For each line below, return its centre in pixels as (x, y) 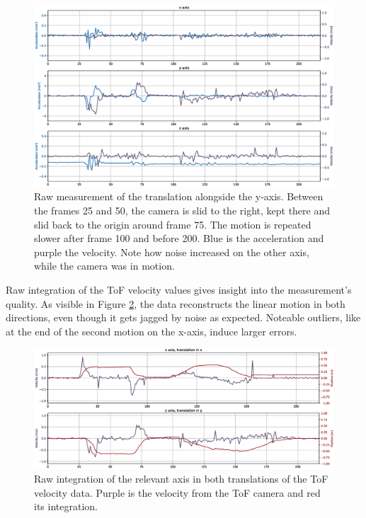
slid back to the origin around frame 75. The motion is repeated (173, 224)
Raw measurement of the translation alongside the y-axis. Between (179, 196)
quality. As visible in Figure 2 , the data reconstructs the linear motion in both (176, 303)
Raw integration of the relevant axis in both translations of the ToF (181, 479)
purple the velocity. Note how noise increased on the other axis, (172, 252)
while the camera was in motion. (104, 266)
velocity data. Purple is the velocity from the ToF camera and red (177, 492)
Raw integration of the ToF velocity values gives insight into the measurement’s (179, 290)
